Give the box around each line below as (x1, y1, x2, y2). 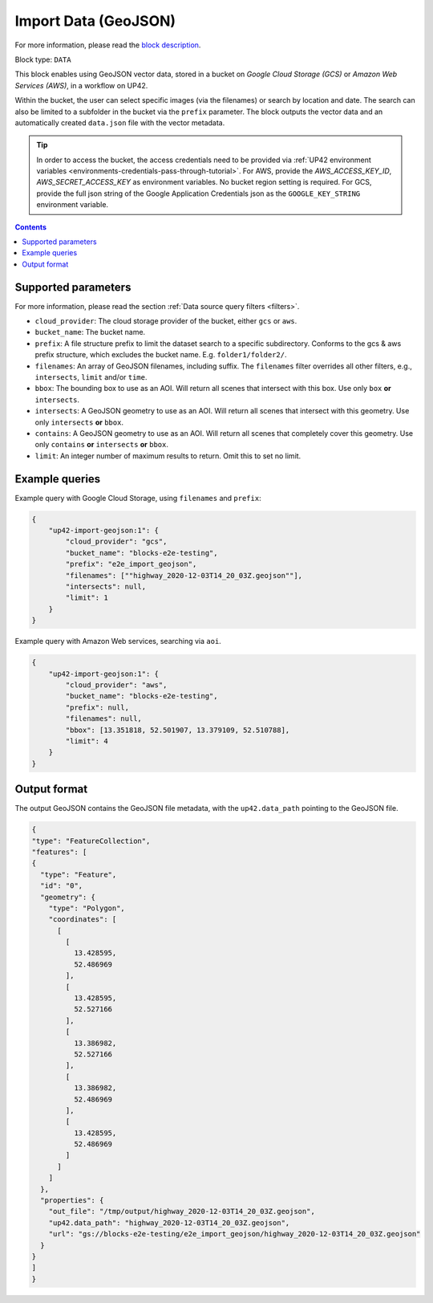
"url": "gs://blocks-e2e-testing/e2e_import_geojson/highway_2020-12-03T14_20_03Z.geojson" (48, 1229, 421, 1239)
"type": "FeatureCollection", (31, 836, 151, 845)
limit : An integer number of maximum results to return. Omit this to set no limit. (34, 450, 301, 461)
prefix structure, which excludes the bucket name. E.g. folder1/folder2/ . (34, 350, 288, 360)
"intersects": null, (65, 582, 147, 592)
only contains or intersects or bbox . (34, 440, 168, 450)
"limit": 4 (65, 736, 108, 746)
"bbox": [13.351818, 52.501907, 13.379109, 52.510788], (65, 725, 290, 735)
